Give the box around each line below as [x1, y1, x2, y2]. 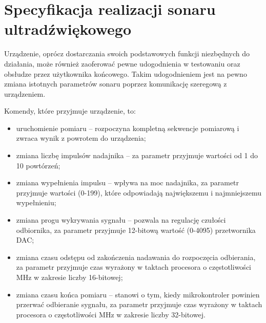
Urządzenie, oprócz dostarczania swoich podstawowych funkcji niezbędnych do [4, 48, 250, 59]
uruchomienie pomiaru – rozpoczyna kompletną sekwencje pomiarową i [16, 122, 239, 133]
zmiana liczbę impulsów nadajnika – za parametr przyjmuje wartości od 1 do [16, 150, 258, 161]
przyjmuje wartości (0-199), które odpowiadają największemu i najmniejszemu [16, 187, 262, 198]
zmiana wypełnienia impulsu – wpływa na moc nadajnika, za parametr [16, 177, 239, 188]
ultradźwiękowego [4, 18, 132, 39]
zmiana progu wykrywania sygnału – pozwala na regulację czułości [16, 214, 226, 225]
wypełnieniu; [16, 197, 56, 208]
